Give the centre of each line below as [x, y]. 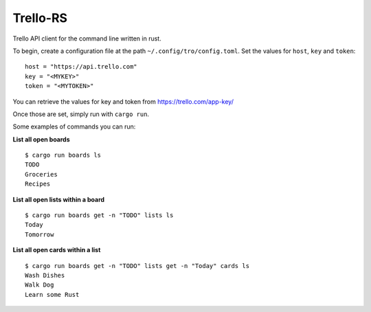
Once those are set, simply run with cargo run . [81, 114]
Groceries [41, 174]
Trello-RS [40, 18]
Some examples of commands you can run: [74, 126]
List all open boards [41, 139]
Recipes [38, 184]
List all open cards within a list [57, 250]
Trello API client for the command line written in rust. [87, 38]
